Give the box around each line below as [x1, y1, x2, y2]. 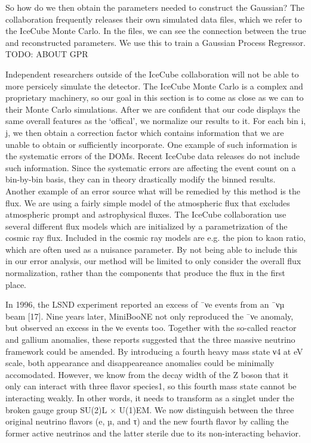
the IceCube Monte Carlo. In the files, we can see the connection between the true [5, 24, 306, 37]
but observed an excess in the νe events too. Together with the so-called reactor [5, 321, 297, 334]
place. [5, 278, 26, 290]
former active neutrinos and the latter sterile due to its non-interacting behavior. [5, 426, 301, 439]
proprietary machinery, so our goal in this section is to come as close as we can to [5, 91, 304, 104]
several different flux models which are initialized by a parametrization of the [5, 219, 288, 232]
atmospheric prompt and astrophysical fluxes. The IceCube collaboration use [5, 208, 287, 221]
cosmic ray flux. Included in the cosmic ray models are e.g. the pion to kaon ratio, [5, 231, 306, 244]
